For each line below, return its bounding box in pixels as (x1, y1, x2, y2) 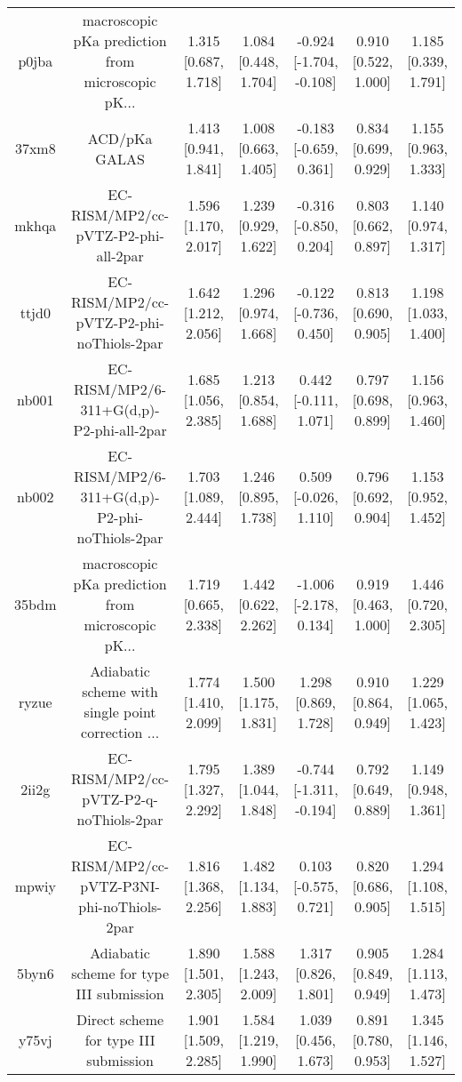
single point (84, 701, 156, 722)
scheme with (82, 681, 158, 701)
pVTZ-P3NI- (80, 876, 160, 896)
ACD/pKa (87, 127, 153, 148)
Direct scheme (76, 1009, 164, 1030)
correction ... (81, 722, 160, 742)
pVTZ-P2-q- (82, 789, 158, 809)
